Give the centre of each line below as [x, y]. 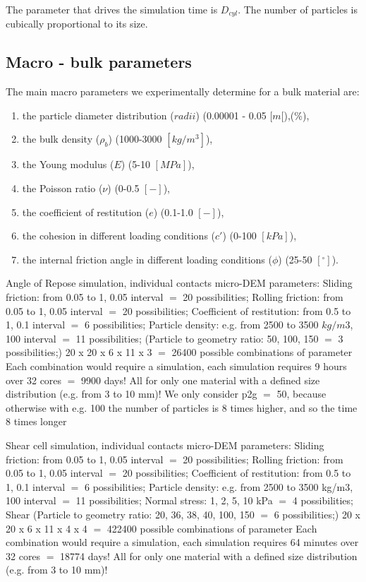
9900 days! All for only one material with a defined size [201, 380]
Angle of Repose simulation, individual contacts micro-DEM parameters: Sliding [179, 283]
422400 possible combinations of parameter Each [212, 528]
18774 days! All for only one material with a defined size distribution [209, 556]
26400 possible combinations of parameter [262, 352]
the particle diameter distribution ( [98, 115]
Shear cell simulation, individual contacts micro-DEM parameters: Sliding [165, 445]
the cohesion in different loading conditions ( [119, 236]
